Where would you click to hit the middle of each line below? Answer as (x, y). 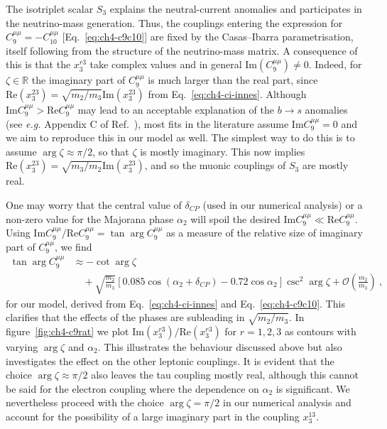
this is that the (38, 64)
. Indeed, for (335, 64)
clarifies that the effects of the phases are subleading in (125, 317)
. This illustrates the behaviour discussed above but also (220, 347)
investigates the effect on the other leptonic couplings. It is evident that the (170, 360)
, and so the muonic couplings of (215, 165)
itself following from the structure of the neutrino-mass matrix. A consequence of (182, 50)
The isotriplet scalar (50, 9)
